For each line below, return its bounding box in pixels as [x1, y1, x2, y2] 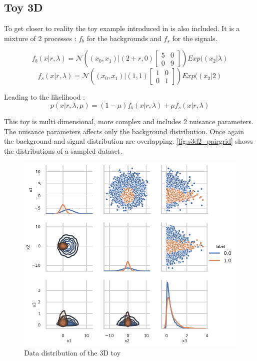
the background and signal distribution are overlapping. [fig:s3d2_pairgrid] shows [4, 136, 253, 146]
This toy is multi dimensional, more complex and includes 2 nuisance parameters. [4, 116, 253, 126]
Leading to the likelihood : [4, 92, 85, 102]
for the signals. [172, 33, 217, 43]
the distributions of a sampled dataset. [4, 145, 122, 156]
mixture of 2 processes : [4, 33, 76, 43]
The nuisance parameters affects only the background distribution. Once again [4, 126, 244, 136]
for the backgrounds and [86, 33, 161, 43]
